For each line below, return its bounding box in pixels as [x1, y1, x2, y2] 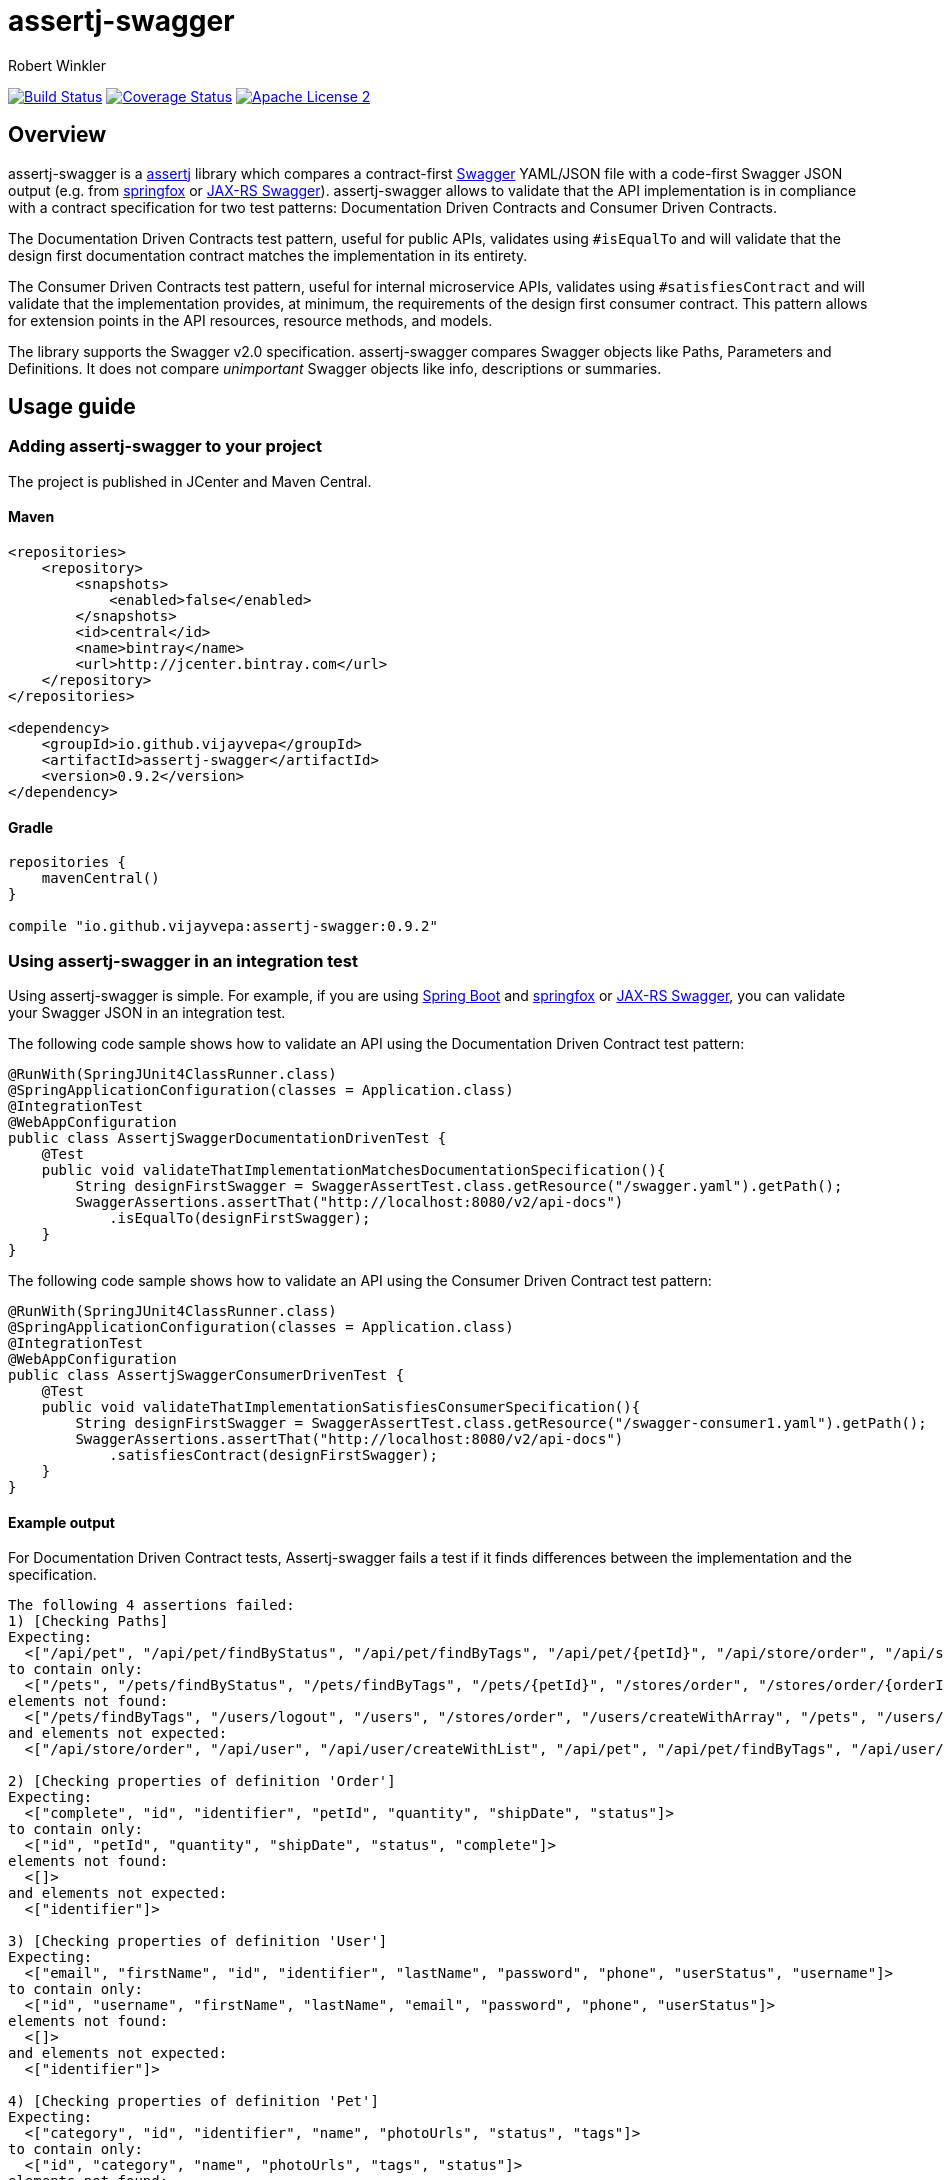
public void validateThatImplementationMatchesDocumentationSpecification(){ [41, 1162, 666, 1178]
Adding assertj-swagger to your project [8, 436, 322, 457]
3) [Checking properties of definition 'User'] [8, 1933, 388, 1950]
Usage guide [8, 394, 136, 420]
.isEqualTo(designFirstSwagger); [109, 1210, 371, 1226]
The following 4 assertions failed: [8, 1597, 295, 1614]
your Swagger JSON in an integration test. [8, 1004, 286, 1021]
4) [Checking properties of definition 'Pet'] [8, 2093, 379, 2110]
